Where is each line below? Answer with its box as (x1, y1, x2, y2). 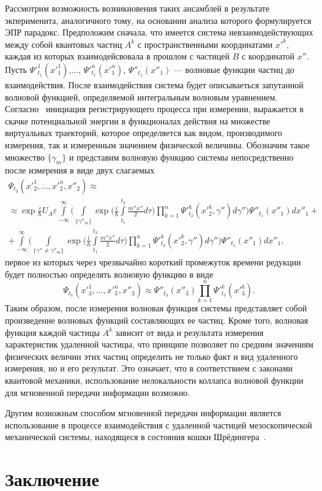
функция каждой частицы (5, 325, 100, 338)
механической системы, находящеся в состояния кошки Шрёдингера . (5, 430, 266, 443)
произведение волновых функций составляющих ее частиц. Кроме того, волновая (5, 313, 309, 326)
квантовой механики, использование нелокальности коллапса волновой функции (5, 373, 304, 386)
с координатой (241, 50, 295, 63)
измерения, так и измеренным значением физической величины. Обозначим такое (5, 138, 310, 151)
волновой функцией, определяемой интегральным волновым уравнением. (5, 90, 278, 103)
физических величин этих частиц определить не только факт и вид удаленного (5, 349, 298, 362)
